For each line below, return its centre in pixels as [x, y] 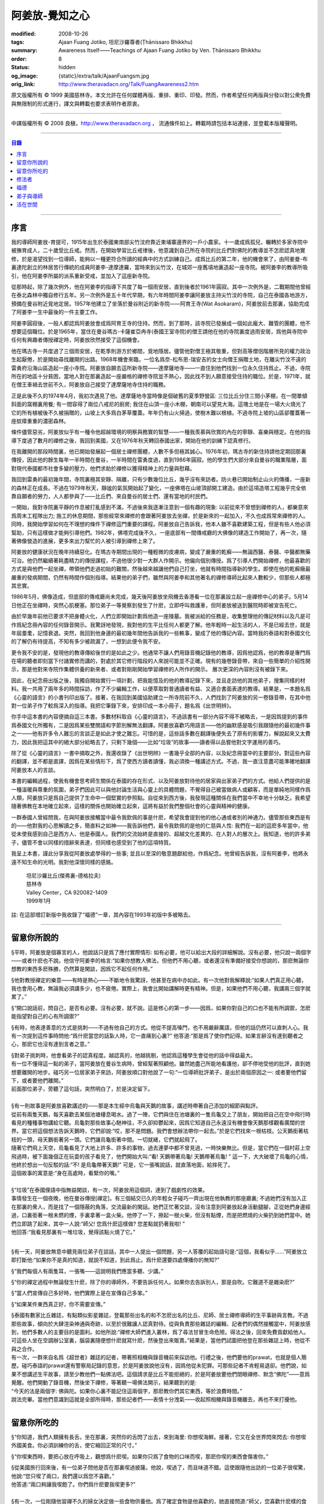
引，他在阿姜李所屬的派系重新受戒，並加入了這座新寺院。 [82, 276]
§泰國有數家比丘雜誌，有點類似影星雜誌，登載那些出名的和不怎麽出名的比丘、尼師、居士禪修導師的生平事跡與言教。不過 [160, 1315]
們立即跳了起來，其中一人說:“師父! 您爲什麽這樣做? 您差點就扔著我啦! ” [98, 1224]
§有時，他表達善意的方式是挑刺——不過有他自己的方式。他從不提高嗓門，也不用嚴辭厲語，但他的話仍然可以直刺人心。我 [160, 1027]
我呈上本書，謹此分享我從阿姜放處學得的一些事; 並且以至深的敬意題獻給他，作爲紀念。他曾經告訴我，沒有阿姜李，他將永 [160, 854]
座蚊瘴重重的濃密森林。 [40, 421]
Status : [20, 67]
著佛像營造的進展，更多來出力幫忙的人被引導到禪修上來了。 [85, 541]
